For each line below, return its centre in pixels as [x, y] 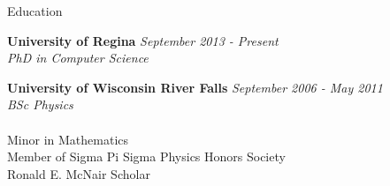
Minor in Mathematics [68, 139]
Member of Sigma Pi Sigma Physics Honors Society [146, 156]
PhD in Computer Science [78, 58]
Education [35, 11]
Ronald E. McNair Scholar [79, 173]
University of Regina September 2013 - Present [143, 40]
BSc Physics [40, 104]
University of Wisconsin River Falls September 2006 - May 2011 [195, 87]
